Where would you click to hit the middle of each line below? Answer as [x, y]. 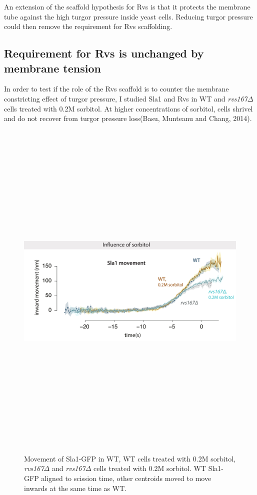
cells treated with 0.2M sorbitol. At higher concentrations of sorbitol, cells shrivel [128, 108]
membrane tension [52, 68]
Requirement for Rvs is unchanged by [104, 53]
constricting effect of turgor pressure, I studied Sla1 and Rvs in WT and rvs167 [126, 98]
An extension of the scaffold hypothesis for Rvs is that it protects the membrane [127, 6]
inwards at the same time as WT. [75, 488]
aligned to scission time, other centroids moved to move [126, 478]
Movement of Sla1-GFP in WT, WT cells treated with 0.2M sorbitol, [130, 458]
